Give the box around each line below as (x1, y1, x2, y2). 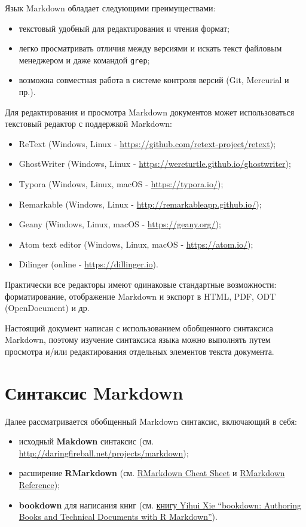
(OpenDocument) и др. (5, 301, 90, 314)
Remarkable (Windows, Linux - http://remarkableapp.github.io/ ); (19, 197, 262, 210)
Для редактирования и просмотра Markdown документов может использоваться (5, 105, 295, 118)
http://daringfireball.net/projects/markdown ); (19, 446, 189, 459)
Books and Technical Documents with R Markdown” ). (19, 510, 218, 523)
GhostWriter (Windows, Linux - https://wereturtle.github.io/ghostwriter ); (19, 157, 291, 170)
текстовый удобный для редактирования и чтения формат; (19, 22, 229, 34)
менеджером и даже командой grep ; (19, 53, 150, 66)
